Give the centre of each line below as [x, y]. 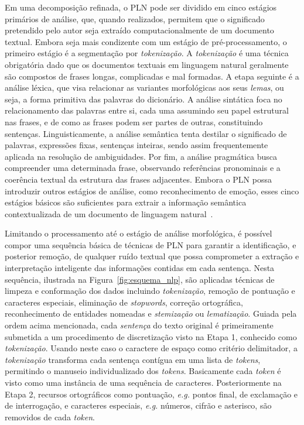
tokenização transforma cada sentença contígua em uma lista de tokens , [133, 359]
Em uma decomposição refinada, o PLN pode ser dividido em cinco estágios [141, 7]
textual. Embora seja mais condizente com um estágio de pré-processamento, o [146, 41]
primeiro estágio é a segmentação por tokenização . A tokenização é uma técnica [147, 53]
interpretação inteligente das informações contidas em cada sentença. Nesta [140, 268]
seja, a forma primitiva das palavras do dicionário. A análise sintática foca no [144, 99]
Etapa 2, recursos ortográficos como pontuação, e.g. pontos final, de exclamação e [151, 394]
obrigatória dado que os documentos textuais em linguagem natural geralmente [147, 64]
